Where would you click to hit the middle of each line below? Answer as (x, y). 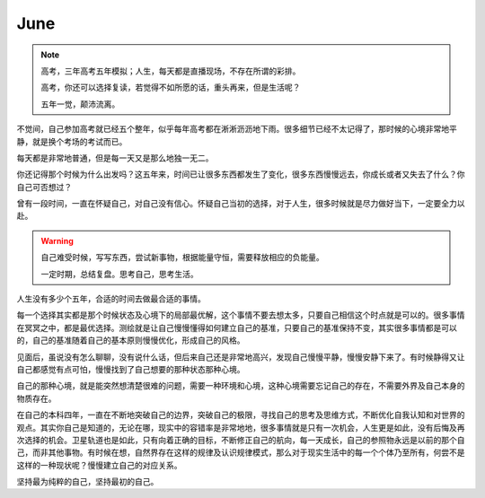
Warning (57, 240)
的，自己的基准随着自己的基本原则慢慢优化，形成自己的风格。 (131, 340)
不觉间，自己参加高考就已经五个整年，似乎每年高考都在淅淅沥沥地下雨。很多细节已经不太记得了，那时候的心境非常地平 (237, 129)
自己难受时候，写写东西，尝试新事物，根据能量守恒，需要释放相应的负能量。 (182, 258)
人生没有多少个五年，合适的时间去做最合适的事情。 (111, 299)
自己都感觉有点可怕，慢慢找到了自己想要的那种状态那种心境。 (131, 369)
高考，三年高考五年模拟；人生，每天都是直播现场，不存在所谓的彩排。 (171, 71)
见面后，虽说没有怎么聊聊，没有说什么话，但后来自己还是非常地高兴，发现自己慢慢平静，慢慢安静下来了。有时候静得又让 (241, 357)
